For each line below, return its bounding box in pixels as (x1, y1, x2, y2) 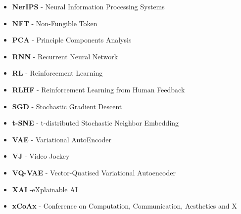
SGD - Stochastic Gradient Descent (12, 101, 122, 111)
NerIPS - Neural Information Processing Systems (12, 1, 165, 11)
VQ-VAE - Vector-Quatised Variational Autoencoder (12, 167, 176, 177)
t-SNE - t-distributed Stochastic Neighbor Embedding (12, 118, 179, 128)
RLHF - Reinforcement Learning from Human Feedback (12, 84, 185, 94)
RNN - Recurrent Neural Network (12, 51, 118, 61)
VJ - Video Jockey (12, 151, 70, 161)
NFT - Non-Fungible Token (12, 18, 97, 28)
